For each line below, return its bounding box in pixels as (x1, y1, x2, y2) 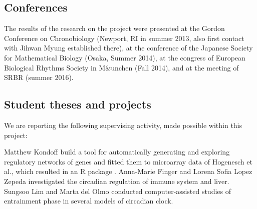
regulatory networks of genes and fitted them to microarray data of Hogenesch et (4, 156, 252, 166)
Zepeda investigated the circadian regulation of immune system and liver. (4, 175, 229, 186)
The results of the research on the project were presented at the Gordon (4, 23, 225, 33)
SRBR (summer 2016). (4, 72, 74, 82)
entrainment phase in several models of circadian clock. (4, 195, 173, 206)
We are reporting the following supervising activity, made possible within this (4, 119, 242, 130)
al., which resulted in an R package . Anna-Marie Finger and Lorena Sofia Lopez (4, 166, 252, 176)
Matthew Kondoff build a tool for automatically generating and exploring (4, 146, 230, 157)
